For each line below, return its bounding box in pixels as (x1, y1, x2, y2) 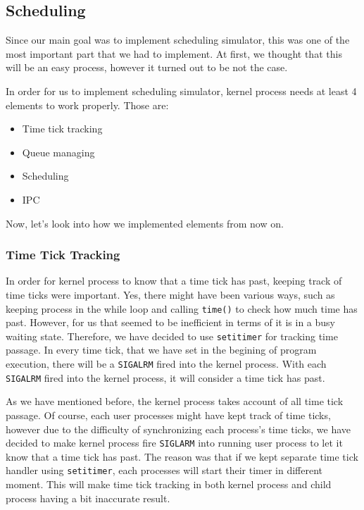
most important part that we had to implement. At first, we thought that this (6, 46, 342, 61)
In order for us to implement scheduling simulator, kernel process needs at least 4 (6, 83, 357, 98)
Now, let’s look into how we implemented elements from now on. (6, 216, 284, 230)
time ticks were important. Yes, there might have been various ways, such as (6, 287, 335, 301)
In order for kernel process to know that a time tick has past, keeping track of (6, 273, 342, 288)
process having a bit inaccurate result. (6, 490, 170, 505)
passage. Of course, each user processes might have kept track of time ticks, (6, 407, 331, 422)
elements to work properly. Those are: (6, 97, 169, 112)
